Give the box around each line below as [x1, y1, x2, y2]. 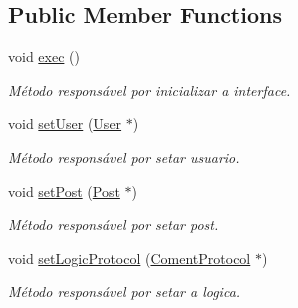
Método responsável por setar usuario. [8, 146, 240, 167]
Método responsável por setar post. [8, 214, 219, 235]
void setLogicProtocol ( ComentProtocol [8, 247, 251, 268]
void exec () [8, 46, 80, 67]
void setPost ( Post [8, 180, 120, 201]
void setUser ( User [8, 113, 122, 134]
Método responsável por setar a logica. [8, 281, 241, 302]
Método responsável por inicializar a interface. [8, 79, 291, 100]
